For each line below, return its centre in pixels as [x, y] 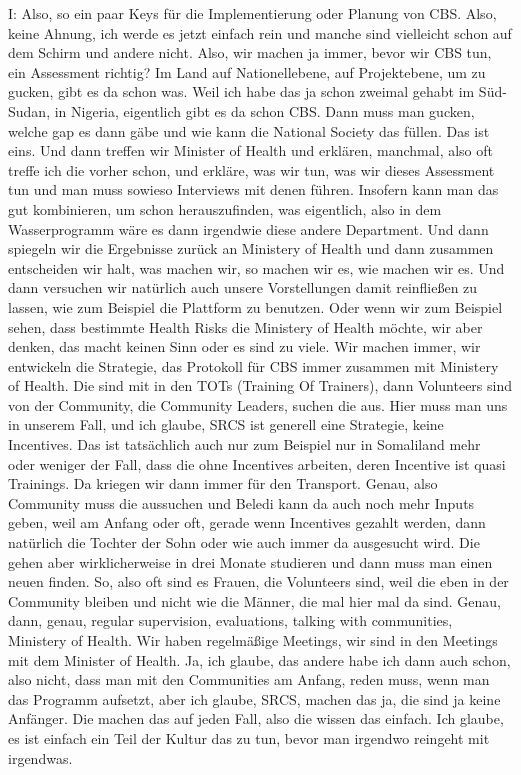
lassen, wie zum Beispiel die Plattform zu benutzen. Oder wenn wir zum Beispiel [255, 306]
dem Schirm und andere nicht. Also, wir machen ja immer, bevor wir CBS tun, [250, 52]
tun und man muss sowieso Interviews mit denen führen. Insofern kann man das [253, 189]
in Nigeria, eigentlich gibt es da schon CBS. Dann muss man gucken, [264, 110]
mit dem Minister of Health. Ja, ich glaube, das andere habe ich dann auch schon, [259, 659]
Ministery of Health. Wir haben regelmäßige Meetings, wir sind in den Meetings [253, 640]
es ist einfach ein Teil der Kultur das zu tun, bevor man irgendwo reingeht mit [249, 737]
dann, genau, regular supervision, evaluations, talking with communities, [230, 620]
